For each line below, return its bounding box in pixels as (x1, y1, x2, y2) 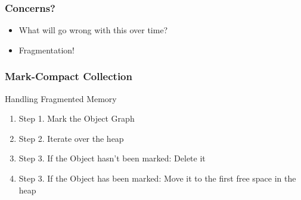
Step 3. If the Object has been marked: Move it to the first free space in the (18, 172, 296, 184)
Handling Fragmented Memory (5, 92, 117, 104)
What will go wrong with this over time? (18, 24, 168, 36)
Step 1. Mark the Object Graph (18, 112, 135, 125)
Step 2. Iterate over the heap (18, 132, 124, 144)
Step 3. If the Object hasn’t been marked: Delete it (18, 152, 206, 164)
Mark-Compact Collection (5, 69, 132, 84)
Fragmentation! (18, 43, 75, 56)
